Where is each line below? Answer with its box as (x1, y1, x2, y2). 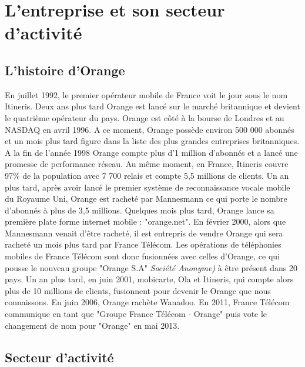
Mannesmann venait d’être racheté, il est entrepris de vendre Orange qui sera (5, 226, 283, 239)
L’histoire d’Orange (5, 61, 125, 79)
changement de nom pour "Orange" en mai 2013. (5, 319, 180, 331)
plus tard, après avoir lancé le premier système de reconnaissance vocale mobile (5, 181, 290, 193)
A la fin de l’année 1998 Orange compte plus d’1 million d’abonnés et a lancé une (5, 146, 298, 158)
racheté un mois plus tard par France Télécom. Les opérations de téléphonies (5, 238, 281, 251)
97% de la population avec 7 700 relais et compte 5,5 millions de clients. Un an (5, 169, 289, 181)
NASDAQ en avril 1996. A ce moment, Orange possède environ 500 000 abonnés (5, 123, 294, 135)
